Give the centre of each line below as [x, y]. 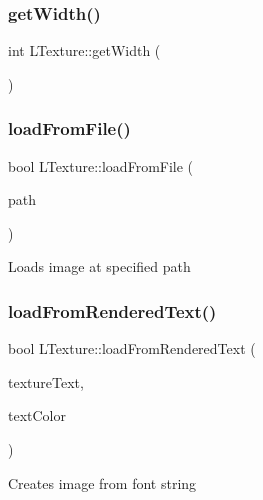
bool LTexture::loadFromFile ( [101, 165]
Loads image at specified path [99, 266]
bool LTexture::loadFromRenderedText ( [132, 348]
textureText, [46, 381]
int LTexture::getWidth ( [84, 50]
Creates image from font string [102, 482]
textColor [37, 415]
